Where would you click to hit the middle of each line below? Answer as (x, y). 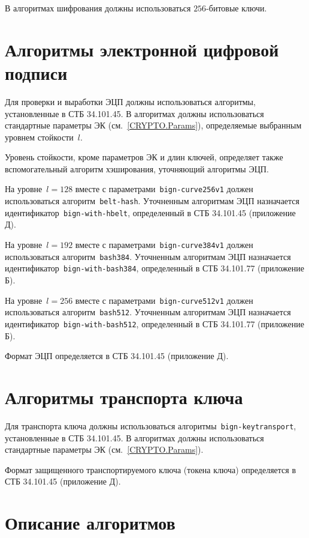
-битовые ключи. (237, 8)
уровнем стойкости (39, 137)
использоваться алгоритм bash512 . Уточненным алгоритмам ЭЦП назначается (148, 312)
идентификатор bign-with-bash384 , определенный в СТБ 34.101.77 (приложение (155, 268)
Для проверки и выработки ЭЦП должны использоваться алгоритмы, (130, 101)
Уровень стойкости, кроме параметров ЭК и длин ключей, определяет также (144, 157)
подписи (36, 72)
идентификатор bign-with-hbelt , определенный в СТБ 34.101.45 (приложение (150, 212)
